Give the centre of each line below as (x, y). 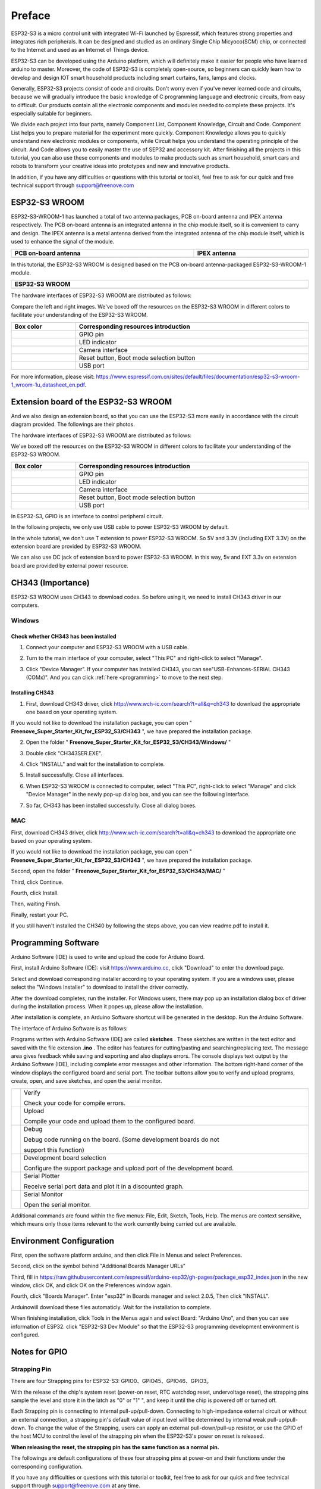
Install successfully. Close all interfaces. (75, 775)
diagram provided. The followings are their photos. (73, 424)
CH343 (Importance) (51, 583)
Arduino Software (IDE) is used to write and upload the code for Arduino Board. (108, 957)
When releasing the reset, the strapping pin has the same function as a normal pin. (115, 1447)
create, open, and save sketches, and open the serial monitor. (86, 1081)
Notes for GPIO (39, 1352)
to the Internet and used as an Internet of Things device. (80, 50)
